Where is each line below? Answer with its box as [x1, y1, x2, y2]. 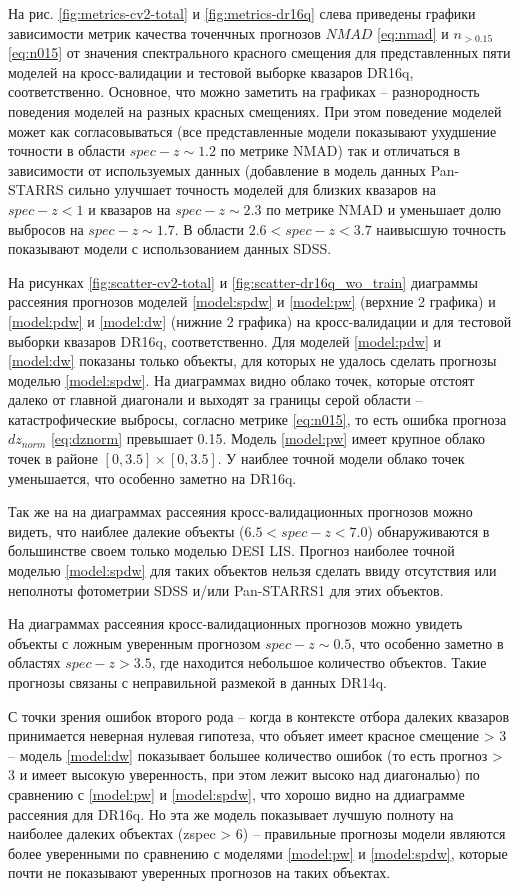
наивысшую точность [376, 218, 506, 239]
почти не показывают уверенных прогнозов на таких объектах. [8, 862, 391, 883]
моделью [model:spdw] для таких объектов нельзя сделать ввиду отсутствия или [8, 560, 497, 581]
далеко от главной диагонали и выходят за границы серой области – [8, 389, 423, 410]
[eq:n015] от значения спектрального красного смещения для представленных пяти [8, 42, 511, 63]
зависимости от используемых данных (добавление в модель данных [8, 159, 427, 180]
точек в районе [8, 448, 98, 469]
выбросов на [8, 218, 84, 239]
